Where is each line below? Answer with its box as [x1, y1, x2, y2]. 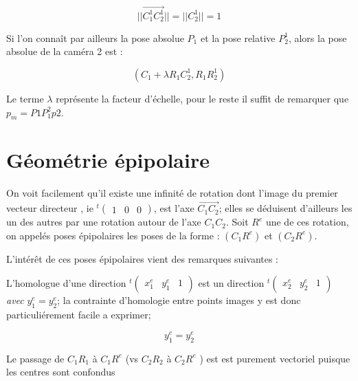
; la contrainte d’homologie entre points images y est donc [57, 293, 301, 307]
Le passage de [6, 351, 65, 365]
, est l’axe [153, 201, 194, 215]
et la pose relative [200, 30, 276, 45]
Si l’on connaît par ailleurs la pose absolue [6, 30, 184, 45]
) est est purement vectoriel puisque [199, 351, 350, 365]
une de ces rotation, [265, 215, 349, 229]
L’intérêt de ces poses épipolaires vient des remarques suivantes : [6, 251, 279, 265]
